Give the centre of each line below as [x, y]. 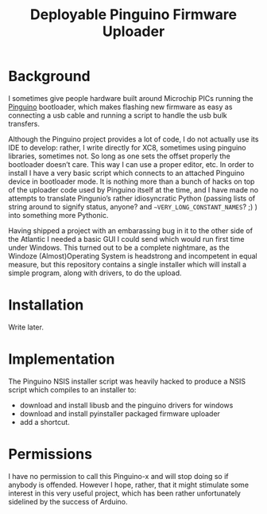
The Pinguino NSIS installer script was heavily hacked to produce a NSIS [127, 381]
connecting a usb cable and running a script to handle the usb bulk [118, 115]
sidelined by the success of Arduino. [68, 501]
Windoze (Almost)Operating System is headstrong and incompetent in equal [133, 255]
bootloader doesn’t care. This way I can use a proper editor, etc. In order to [131, 164]
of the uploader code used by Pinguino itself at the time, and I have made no [133, 189]
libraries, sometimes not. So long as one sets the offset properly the [119, 156]
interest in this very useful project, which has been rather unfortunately [124, 493]
